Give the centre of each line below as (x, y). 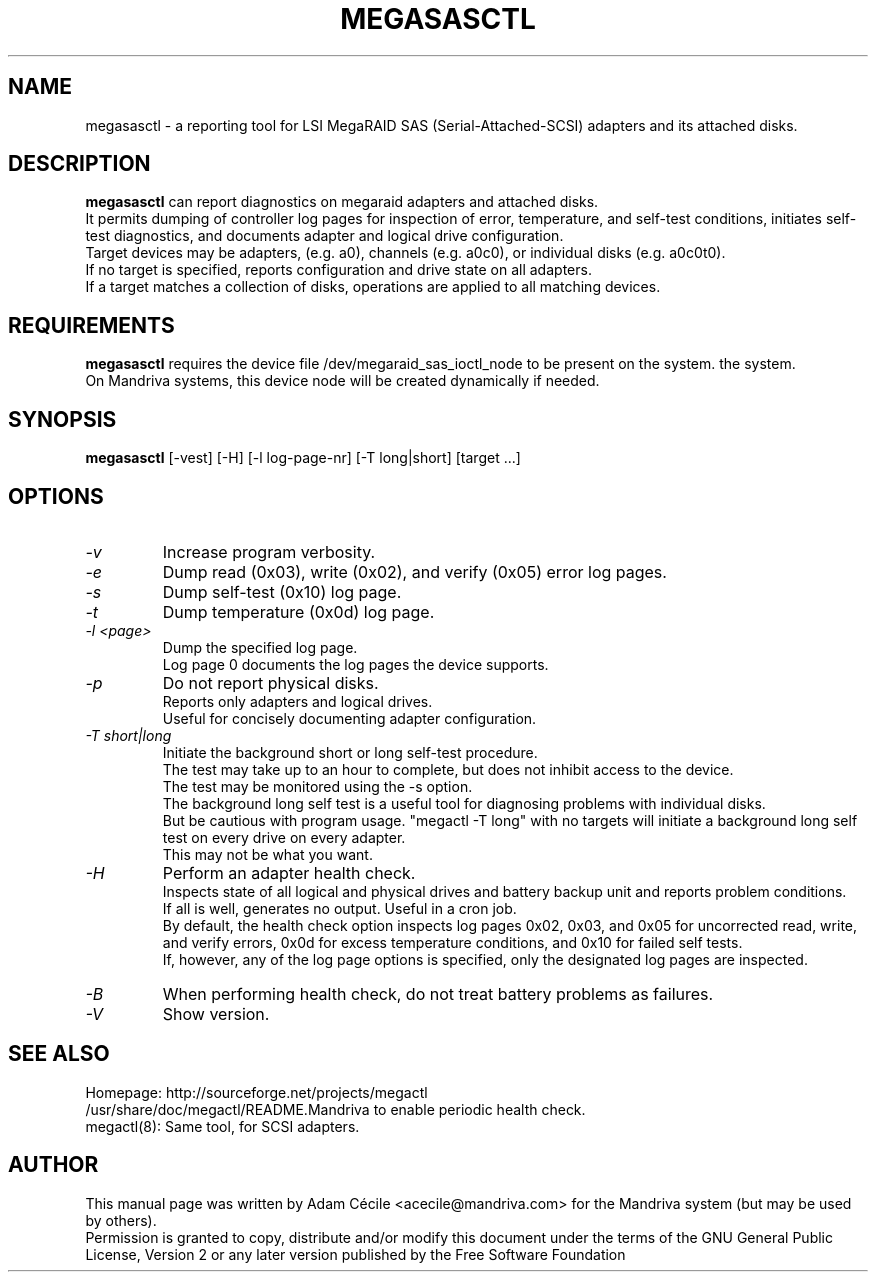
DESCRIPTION (79, 164)
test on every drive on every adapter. (284, 837)
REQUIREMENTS (91, 325)
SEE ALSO (59, 1054)
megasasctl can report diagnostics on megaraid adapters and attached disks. (342, 202)
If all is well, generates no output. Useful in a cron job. (339, 908)
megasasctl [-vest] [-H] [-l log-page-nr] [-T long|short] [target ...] (303, 458)
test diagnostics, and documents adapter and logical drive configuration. (324, 236)
